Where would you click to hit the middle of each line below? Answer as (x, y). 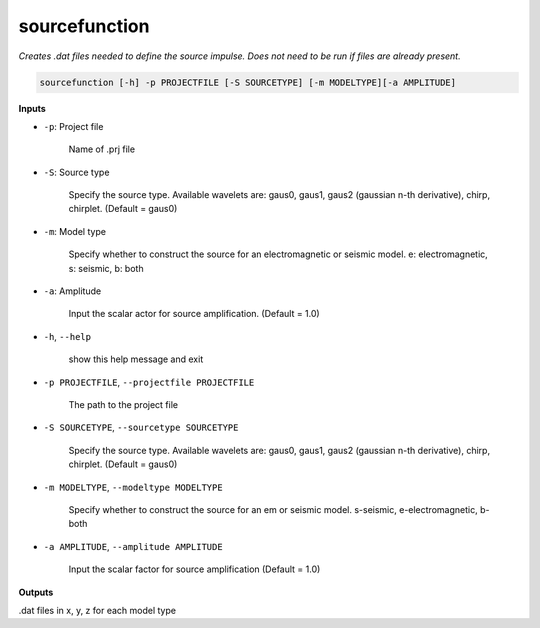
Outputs (36, 592)
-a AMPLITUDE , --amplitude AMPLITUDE (133, 546)
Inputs (32, 108)
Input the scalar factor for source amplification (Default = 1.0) (194, 569)
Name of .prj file (101, 149)
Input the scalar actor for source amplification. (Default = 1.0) (194, 314)
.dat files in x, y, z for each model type (97, 610)
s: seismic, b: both (106, 268)
